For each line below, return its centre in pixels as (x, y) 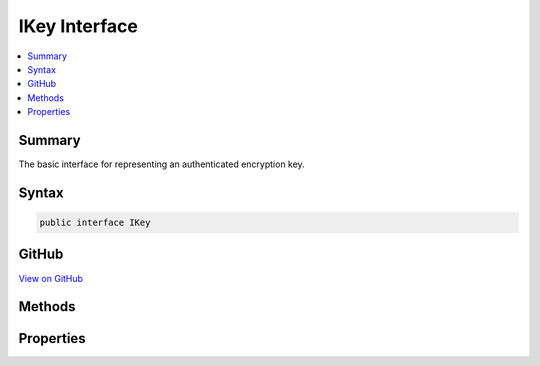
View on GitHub (51, 278)
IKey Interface (78, 26)
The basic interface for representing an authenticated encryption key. (161, 164)
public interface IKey (95, 223)
